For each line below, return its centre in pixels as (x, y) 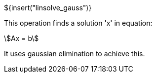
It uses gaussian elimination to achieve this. (75, 54)
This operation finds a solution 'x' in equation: (78, 23)
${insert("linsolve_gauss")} (48, 8)
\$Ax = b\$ (21, 38)
